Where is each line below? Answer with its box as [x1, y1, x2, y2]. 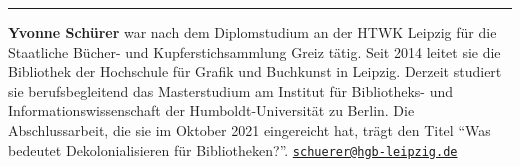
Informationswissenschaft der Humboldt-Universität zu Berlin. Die [8, 100, 415, 121]
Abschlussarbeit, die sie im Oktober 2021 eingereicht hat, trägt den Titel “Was [8, 119, 491, 140]
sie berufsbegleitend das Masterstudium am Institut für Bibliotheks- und [8, 80, 454, 101]
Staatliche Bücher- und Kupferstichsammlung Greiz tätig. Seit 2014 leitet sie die [8, 41, 501, 62]
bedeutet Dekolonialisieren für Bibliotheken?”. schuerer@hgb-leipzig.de [8, 139, 458, 160]
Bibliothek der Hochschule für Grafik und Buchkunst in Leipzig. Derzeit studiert [8, 61, 502, 82]
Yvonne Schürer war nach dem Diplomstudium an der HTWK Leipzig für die [8, 22, 497, 42]
